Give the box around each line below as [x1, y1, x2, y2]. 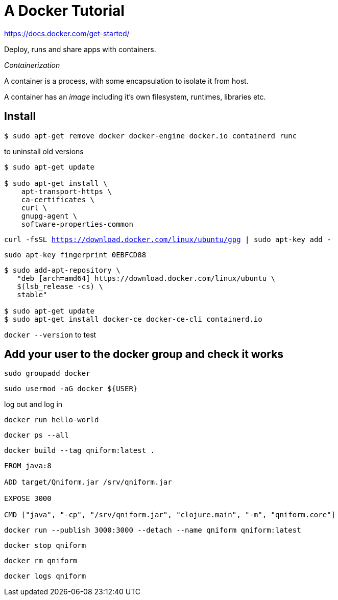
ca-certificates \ [21, 195, 95, 204]
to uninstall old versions [4, 147, 84, 156]
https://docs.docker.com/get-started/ [4, 29, 130, 38]
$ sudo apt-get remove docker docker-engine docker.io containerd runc [4, 131, 297, 140]
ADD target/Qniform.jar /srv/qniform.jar [4, 478, 172, 487]
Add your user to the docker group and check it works [4, 348, 284, 361]
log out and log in [4, 400, 63, 409]
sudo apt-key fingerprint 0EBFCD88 [4, 250, 147, 259]
